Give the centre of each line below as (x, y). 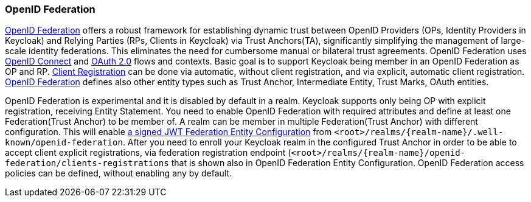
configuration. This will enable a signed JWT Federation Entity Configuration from (168, 132)
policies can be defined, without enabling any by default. (119, 173)
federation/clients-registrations (87, 163)
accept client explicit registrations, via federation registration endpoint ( (148, 153)
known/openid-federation (64, 143)
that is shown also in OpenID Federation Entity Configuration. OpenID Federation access (348, 163)
